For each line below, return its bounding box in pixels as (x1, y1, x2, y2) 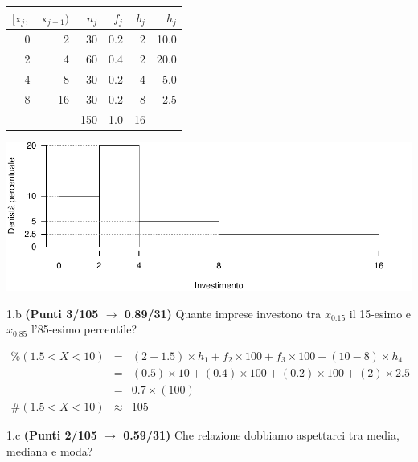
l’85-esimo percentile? (31, 321, 137, 337)
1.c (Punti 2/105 (6, 427, 97, 444)
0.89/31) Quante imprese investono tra (124, 305, 322, 321)
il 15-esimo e (349, 305, 412, 321)
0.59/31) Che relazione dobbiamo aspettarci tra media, (123, 427, 400, 444)
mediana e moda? (6, 442, 93, 459)
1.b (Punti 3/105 (6, 305, 99, 321)
